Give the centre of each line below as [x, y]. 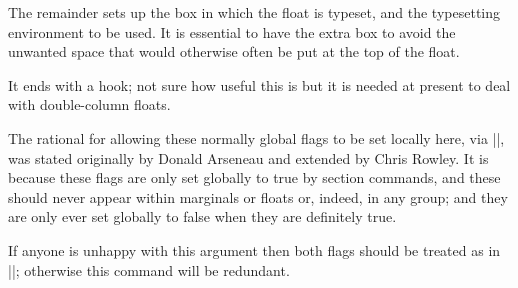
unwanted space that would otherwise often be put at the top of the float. [234, 51]
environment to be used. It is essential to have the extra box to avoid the [232, 31]
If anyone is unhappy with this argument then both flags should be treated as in [254, 249]
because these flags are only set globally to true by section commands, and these [254, 177]
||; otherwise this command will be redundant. [149, 269]
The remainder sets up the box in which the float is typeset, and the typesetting [254, 12]
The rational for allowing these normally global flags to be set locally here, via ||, [256, 137]
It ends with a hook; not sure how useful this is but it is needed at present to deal [259, 84]
